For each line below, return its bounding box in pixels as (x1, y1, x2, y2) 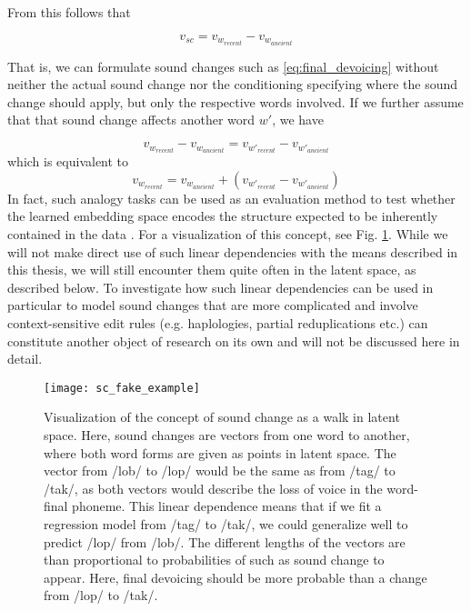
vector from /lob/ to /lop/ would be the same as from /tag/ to (44, 461, 396, 480)
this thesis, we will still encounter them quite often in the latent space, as (7, 260, 416, 279)
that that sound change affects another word (7, 110, 256, 129)
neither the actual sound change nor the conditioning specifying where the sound (7, 75, 458, 94)
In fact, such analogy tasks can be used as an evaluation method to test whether (7, 188, 456, 207)
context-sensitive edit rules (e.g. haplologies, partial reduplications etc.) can (7, 313, 428, 332)
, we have (272, 110, 324, 129)
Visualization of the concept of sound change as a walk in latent (44, 407, 400, 426)
